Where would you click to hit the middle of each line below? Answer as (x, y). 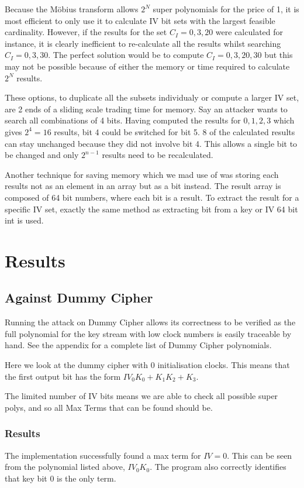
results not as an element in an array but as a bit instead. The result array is (143, 186)
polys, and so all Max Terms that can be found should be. (109, 407)
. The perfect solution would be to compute (126, 55)
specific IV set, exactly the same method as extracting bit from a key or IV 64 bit (151, 209)
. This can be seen (260, 455)
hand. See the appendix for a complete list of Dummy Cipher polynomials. (138, 345)
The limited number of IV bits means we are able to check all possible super (141, 396)
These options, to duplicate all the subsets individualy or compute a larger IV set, (152, 97)
